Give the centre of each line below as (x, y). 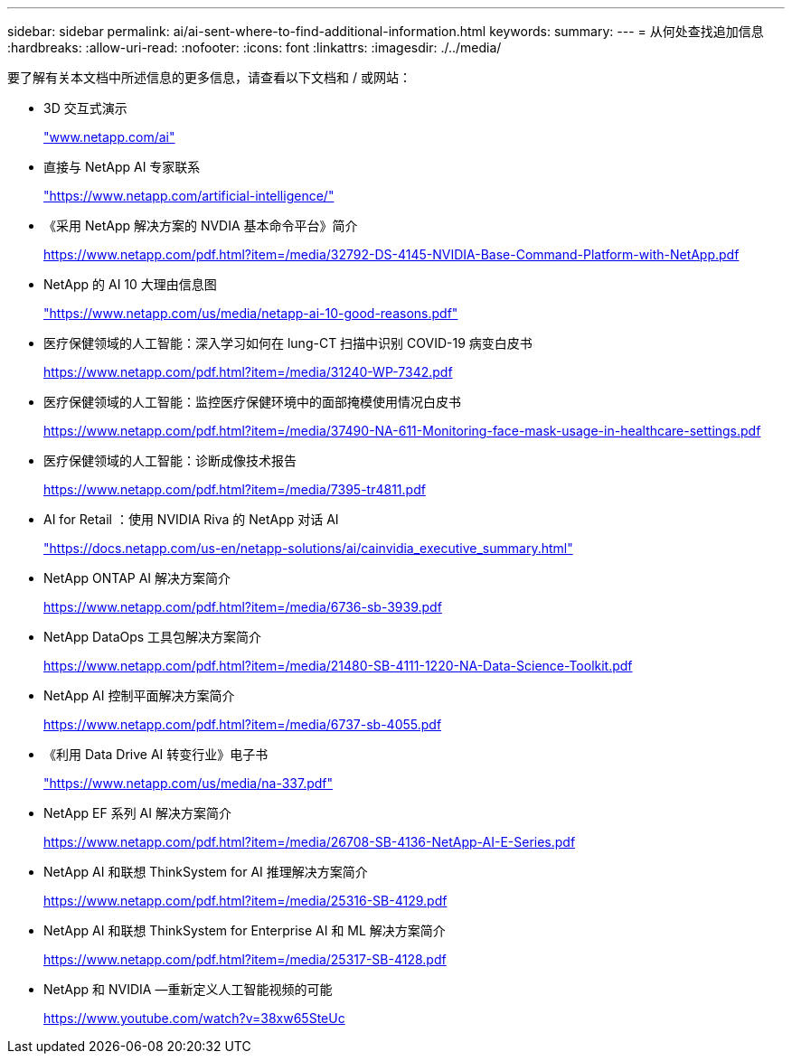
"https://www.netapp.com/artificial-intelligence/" (189, 196)
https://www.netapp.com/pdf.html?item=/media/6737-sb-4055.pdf (243, 724)
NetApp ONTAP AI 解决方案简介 (137, 578)
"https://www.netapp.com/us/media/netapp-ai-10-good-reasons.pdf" (251, 313)
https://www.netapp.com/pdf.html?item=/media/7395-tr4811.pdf (235, 489)
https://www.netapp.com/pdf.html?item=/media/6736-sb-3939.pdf (243, 607)
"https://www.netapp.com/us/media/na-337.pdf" (189, 783)
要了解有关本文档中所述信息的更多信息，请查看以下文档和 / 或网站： (209, 77)
